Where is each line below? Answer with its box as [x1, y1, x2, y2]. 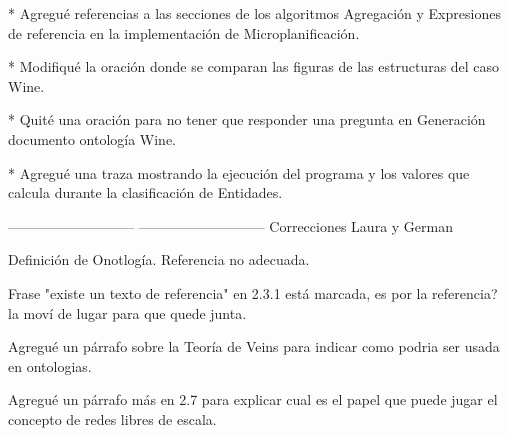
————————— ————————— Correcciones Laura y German [8, 215, 454, 236]
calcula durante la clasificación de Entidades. [8, 182, 283, 203]
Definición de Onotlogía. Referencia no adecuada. [8, 249, 310, 270]
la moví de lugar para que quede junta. [8, 302, 247, 323]
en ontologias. [8, 355, 92, 376]
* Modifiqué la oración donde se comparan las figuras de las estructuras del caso [8, 56, 500, 77]
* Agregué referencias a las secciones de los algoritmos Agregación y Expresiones [8, 3, 501, 23]
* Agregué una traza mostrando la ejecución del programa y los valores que [8, 162, 470, 183]
